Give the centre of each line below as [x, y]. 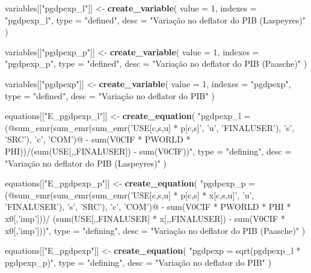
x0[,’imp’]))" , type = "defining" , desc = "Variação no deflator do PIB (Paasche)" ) [155, 230]
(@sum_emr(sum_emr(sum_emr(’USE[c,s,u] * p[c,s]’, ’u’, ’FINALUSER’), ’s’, [150, 127]
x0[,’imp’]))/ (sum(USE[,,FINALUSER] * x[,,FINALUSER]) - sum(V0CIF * [145, 218]
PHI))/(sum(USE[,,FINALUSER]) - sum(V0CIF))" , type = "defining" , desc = [148, 151]
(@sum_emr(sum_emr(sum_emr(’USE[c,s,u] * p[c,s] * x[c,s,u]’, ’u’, [130, 195]
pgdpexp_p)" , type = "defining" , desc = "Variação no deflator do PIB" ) [138, 262]
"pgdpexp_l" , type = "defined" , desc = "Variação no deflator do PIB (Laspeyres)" [155, 20]
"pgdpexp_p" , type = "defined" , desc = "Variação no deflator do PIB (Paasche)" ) [156, 63]
